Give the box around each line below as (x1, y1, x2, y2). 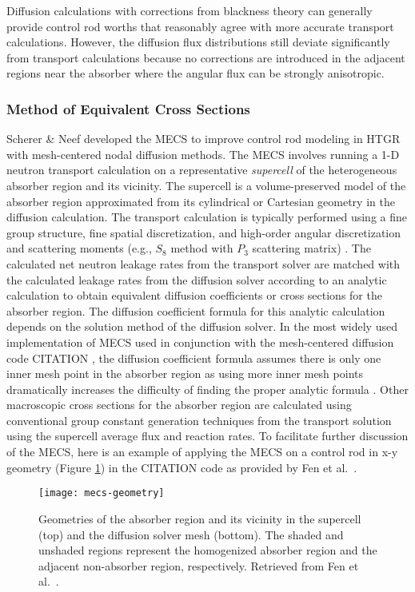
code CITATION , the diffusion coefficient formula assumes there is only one (6, 349, 381, 366)
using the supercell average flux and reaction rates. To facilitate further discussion (6, 427, 409, 444)
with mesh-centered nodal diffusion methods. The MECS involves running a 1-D (6, 145, 400, 162)
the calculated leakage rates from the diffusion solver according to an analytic (6, 271, 387, 288)
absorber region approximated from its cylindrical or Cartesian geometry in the (6, 193, 395, 209)
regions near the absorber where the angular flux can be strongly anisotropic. (6, 65, 385, 81)
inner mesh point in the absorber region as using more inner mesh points (6, 365, 363, 382)
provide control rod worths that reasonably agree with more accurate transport (6, 18, 394, 34)
